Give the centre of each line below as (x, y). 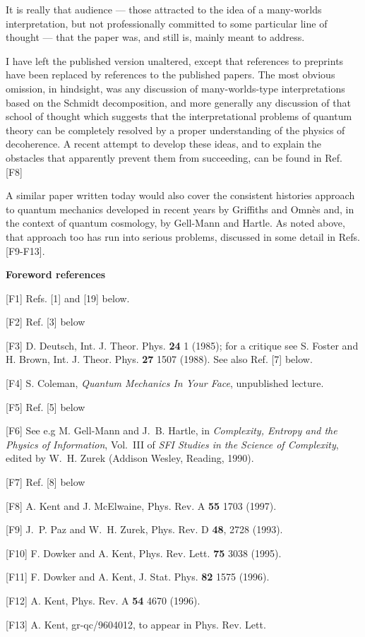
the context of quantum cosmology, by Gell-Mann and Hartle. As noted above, (175, 223)
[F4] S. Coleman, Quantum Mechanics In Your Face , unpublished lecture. (165, 383)
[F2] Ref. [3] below (46, 322)
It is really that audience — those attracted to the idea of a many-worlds (164, 9)
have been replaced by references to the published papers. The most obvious (170, 75)
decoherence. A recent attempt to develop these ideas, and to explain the (164, 144)
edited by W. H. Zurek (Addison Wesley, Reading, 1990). (130, 458)
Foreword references (56, 274)
